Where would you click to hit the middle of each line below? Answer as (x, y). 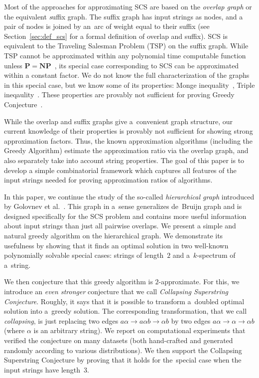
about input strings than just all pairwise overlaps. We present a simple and (120, 226)
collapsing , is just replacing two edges (61, 320)
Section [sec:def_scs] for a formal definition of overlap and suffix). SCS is (116, 36)
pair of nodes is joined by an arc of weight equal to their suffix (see (107, 26)
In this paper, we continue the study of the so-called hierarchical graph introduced (129, 196)
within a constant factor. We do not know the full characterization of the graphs (127, 75)
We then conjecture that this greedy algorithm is (78, 282)
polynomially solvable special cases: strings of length (84, 255)
